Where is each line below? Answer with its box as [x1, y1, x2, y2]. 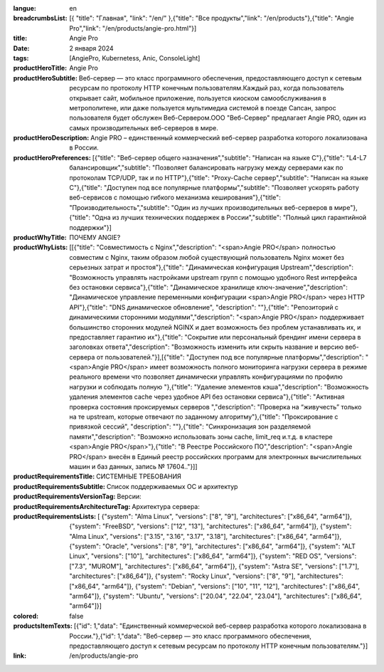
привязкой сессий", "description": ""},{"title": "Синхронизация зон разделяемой [69, 422, 311, 431]
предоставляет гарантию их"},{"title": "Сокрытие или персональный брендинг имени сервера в [69, 332, 362, 341]
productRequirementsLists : [13, 512, 96, 520]
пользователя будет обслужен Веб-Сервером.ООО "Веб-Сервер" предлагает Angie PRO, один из [69, 114, 366, 122]
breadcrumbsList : [13, 14, 68, 23]
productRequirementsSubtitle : [13, 482, 106, 490]
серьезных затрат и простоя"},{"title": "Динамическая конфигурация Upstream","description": [69, 263, 353, 272]
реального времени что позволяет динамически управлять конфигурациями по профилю [69, 372, 343, 381]
